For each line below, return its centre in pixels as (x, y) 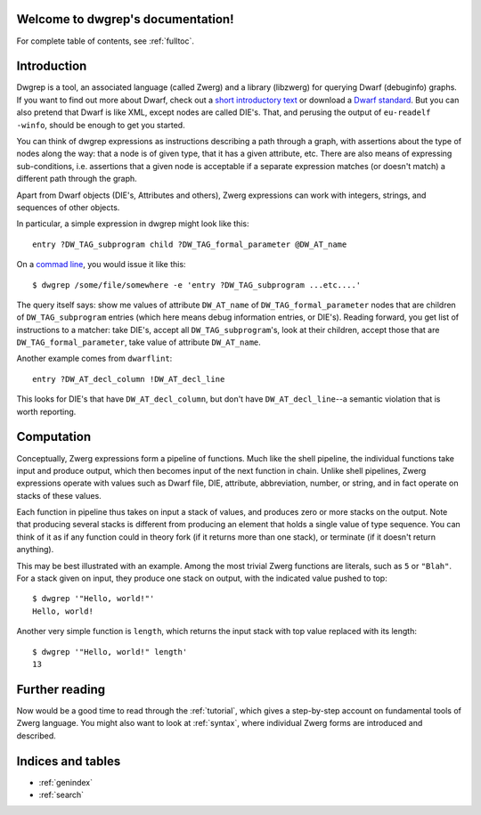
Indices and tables (69, 761)
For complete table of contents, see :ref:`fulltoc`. (106, 41)
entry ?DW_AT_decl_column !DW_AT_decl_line (129, 379)
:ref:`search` (61, 795)
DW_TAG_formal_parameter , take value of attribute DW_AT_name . (139, 342)
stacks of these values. (59, 495)
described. (37, 736)
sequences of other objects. (68, 207)
